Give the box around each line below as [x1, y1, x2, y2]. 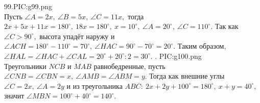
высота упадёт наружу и [39, 30, 115, 41]
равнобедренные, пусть [93, 60, 166, 71]
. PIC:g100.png [155, 50, 202, 61]
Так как [215, 21, 239, 31]
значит [4, 90, 25, 101]
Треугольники [4, 60, 46, 71]
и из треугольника [66, 80, 123, 91]
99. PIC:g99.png [4, 1, 52, 11]
